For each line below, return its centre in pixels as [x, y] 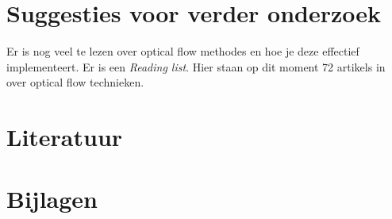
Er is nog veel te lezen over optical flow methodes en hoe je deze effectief [183, 51]
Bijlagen [52, 199]
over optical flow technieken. [75, 82]
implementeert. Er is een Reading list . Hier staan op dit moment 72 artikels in [196, 66]
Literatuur [65, 137]
